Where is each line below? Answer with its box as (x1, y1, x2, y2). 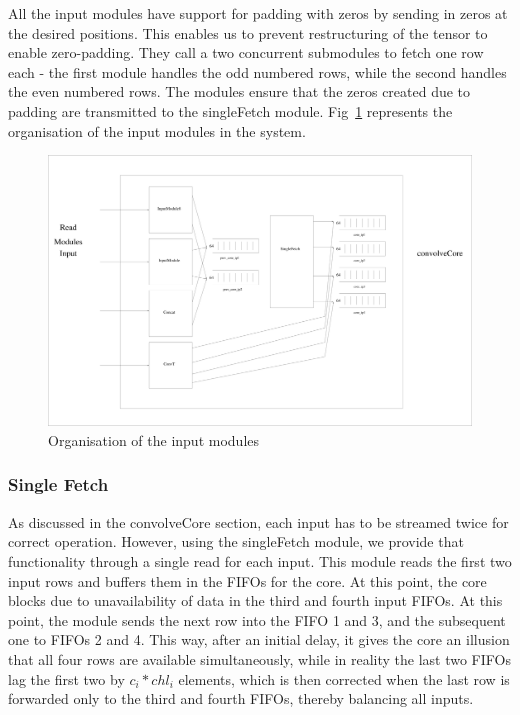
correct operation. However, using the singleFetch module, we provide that (8, 531, 464, 552)
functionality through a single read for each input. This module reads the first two (8, 550, 512, 571)
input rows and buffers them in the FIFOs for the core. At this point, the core (8, 570, 487, 591)
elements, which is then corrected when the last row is (178, 668, 510, 689)
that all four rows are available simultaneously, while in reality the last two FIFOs (8, 648, 511, 669)
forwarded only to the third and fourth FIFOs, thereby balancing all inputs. (8, 688, 474, 709)
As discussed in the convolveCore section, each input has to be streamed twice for (8, 511, 509, 532)
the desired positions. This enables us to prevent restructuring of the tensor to (8, 22, 488, 43)
